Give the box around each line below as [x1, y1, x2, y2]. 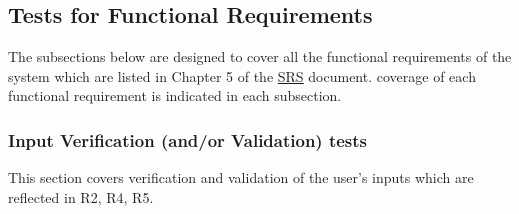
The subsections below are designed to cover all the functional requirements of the [8, 46, 512, 67]
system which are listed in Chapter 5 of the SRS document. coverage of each [8, 65, 476, 86]
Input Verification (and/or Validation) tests [8, 127, 368, 152]
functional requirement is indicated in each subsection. [8, 85, 342, 106]
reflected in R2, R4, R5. [8, 186, 154, 207]
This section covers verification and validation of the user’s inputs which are [8, 167, 474, 188]
